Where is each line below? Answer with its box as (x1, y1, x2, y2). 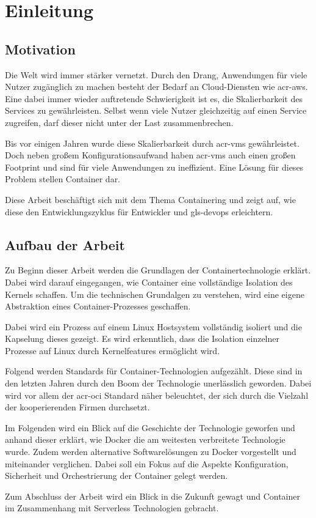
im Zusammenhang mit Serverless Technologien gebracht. (5, 501, 219, 514)
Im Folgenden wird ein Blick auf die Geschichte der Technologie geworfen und (5, 421, 295, 434)
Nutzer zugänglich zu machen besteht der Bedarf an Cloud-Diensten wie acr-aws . (5, 80, 308, 93)
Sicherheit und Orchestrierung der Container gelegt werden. (5, 469, 228, 482)
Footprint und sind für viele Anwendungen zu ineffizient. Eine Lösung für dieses (5, 160, 304, 173)
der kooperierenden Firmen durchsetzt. (5, 401, 150, 413)
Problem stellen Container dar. (5, 172, 121, 185)
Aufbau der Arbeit (5, 235, 125, 254)
